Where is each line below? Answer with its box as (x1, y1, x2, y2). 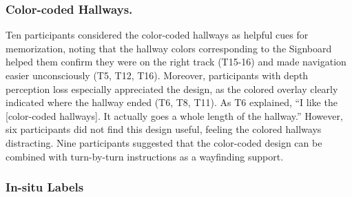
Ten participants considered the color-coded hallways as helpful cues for (6, 28, 309, 42)
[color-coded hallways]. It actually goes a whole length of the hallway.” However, (6, 108, 343, 123)
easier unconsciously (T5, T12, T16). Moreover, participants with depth (6, 68, 309, 82)
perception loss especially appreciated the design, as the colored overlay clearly (6, 81, 338, 96)
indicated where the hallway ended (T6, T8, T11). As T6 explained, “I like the (6, 95, 338, 110)
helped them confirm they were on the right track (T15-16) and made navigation (6, 54, 346, 69)
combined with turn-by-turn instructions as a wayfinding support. (6, 149, 284, 163)
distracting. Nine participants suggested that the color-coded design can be (6, 135, 322, 149)
